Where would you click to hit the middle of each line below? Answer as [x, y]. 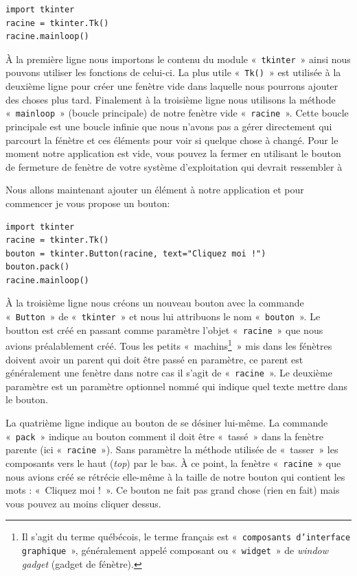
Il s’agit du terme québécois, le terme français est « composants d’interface [186, 537]
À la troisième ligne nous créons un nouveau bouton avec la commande [155, 303]
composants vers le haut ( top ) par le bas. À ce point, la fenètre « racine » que [173, 463]
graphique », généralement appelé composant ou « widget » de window [175, 550]
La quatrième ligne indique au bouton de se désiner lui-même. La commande [167, 423]
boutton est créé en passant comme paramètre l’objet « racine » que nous [164, 329]
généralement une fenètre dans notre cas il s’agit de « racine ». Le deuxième [169, 373]
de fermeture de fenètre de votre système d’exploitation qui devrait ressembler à [174, 166]
